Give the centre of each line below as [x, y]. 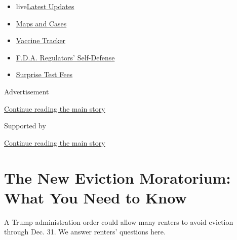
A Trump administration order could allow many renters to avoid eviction [119, 221]
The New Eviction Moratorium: [117, 177]
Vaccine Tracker [41, 40]
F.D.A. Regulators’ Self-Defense [65, 57]
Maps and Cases [41, 23]
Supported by [25, 126]
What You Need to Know [95, 197]
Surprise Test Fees [44, 74]
